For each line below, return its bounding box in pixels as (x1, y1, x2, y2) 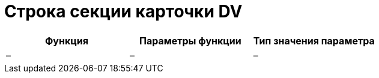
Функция (44, 34, 88, 47)
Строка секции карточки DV (4, 1, 243, 22)
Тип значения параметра (253, 34, 375, 47)
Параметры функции (139, 34, 241, 47)
